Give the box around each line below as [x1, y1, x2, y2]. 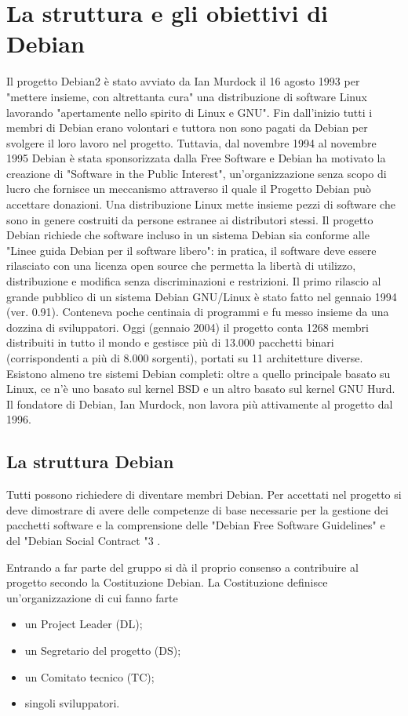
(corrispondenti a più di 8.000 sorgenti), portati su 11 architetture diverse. [6, 350, 363, 365]
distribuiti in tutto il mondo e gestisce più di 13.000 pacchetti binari [6, 334, 334, 351]
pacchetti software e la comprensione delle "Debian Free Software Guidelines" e [6, 517, 385, 533]
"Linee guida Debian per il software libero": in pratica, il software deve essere [6, 242, 377, 258]
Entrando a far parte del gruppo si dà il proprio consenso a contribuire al [6, 558, 359, 575]
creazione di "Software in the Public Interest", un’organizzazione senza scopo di [6, 165, 387, 181]
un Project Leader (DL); [24, 616, 143, 632]
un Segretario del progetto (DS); [24, 641, 181, 658]
